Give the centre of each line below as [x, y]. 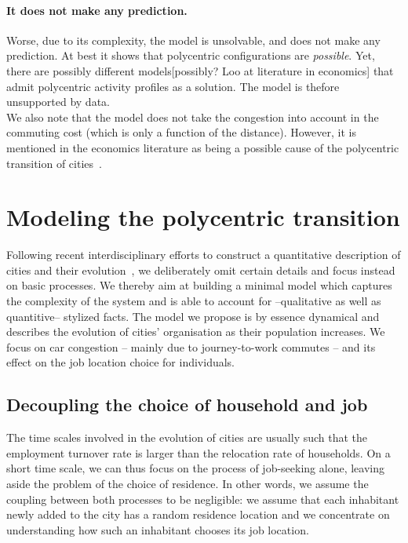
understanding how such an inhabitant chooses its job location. [158, 529]
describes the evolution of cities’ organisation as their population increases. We [196, 332]
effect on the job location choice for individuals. [121, 362]
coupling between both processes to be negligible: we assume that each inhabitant [203, 499]
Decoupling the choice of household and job [187, 405]
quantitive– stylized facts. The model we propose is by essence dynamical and [193, 316]
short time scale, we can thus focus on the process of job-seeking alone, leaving [196, 468]
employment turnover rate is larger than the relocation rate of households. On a [199, 452]
